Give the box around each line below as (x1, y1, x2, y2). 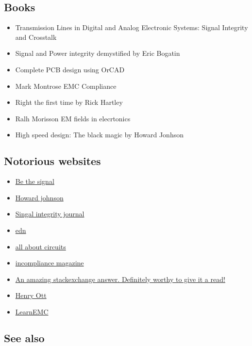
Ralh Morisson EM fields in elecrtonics (15, 113, 131, 123)
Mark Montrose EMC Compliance (15, 81, 117, 91)
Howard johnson (15, 192, 64, 202)
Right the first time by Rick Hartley (15, 97, 123, 107)
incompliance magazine (15, 258, 84, 268)
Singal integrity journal (15, 209, 84, 219)
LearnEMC (15, 306, 49, 316)
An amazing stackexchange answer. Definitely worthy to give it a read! (15, 274, 225, 284)
